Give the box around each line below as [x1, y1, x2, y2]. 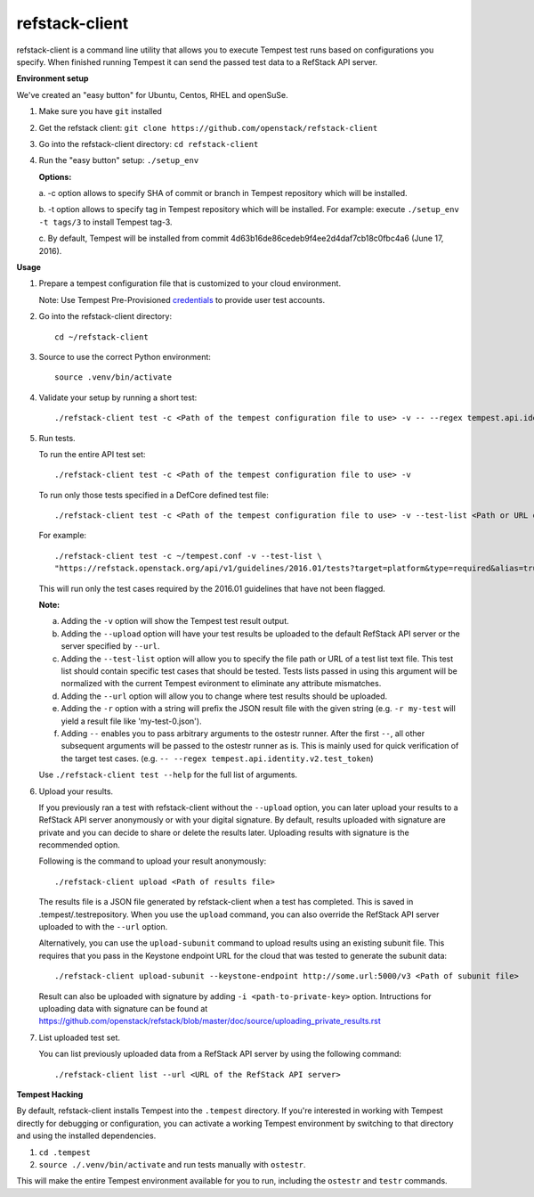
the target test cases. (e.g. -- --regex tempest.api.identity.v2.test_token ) [61, 753, 374, 764]
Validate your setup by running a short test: [38, 392, 198, 403]
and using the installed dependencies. [16, 1130, 157, 1141]
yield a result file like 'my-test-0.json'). [61, 716, 202, 726]
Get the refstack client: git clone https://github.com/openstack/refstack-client [38, 122, 378, 133]
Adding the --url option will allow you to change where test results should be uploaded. [61, 691, 388, 701]
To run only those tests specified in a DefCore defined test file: [38, 489, 269, 500]
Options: [38, 171, 72, 182]
